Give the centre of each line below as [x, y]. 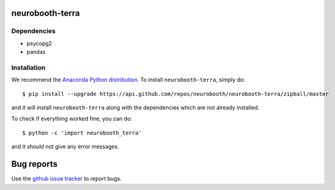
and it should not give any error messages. [65, 147]
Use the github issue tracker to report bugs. [66, 179]
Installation [28, 67]
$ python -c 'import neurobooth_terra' [82, 133]
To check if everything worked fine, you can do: [72, 119]
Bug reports [35, 164]
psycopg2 [39, 43]
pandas [36, 52]
